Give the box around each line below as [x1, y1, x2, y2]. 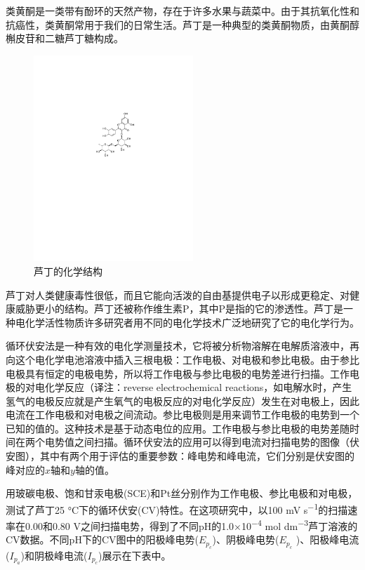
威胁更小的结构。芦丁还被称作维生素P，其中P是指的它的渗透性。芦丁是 [15, 301, 344, 316]
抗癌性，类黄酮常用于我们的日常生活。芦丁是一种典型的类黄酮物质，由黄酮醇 [6, 17, 359, 32]
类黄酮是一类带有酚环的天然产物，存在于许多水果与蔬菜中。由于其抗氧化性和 [6, 4, 359, 18]
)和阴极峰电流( [20, 548, 88, 562]
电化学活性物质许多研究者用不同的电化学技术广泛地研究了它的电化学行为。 [15, 314, 359, 329]
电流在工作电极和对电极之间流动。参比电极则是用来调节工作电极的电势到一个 [6, 407, 359, 422]
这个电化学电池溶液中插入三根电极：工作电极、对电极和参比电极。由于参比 [15, 352, 359, 366]
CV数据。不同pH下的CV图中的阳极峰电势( [6, 532, 199, 547]
